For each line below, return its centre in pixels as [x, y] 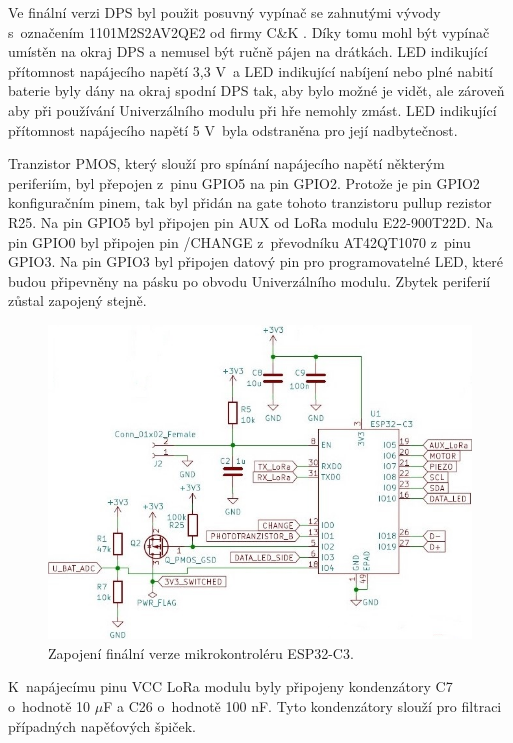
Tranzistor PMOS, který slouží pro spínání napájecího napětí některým [226, 163]
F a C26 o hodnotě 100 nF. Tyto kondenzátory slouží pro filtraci [302, 705]
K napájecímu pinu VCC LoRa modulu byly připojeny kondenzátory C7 [230, 686]
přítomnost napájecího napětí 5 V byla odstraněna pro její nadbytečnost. [233, 129]
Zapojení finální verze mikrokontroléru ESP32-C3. [201, 652]
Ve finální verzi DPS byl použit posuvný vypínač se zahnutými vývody [224, 12]
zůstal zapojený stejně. [77, 300]
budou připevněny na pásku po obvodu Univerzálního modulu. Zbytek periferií [249, 280]
